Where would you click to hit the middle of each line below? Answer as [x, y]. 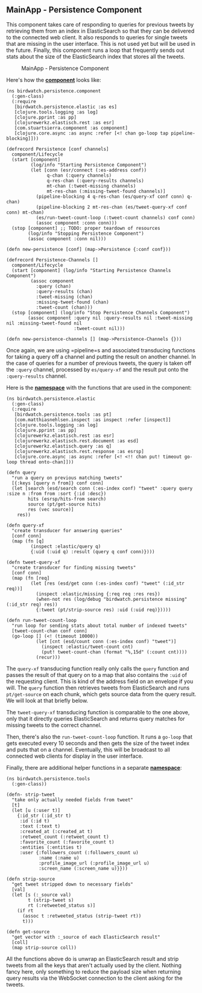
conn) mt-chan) [25, 212]
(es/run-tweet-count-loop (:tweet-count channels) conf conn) [116, 217]
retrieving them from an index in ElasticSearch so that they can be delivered [100, 31]
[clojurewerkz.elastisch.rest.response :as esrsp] [79, 451]
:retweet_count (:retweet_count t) [65, 837]
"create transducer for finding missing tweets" [74, 567]
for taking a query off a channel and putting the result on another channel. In [101, 357]
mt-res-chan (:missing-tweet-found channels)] [106, 191]
